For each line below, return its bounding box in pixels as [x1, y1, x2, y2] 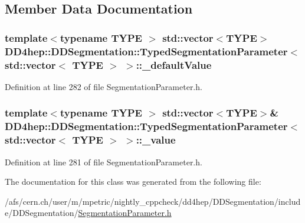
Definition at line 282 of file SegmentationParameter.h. [5, 80, 202, 92]
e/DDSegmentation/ [5, 207, 78, 219]
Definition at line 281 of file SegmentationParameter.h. [5, 155, 202, 168]
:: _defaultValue [136, 57, 212, 72]
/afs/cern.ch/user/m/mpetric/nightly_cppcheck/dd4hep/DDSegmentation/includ [5, 195, 301, 207]
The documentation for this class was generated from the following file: [5, 175, 261, 188]
